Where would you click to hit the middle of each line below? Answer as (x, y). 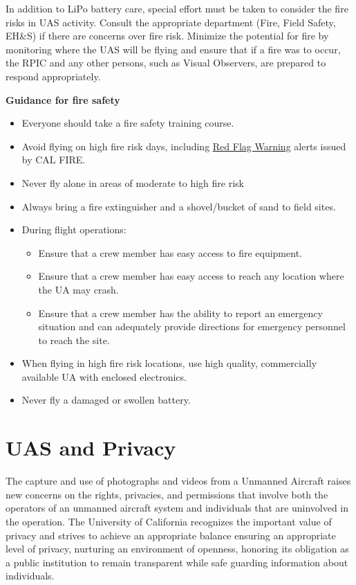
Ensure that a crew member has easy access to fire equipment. (170, 252)
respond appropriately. (53, 76)
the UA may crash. (78, 289)
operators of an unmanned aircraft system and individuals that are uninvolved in (177, 508)
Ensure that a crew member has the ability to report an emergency (180, 313)
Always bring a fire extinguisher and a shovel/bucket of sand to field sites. (179, 206)
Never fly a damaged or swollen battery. (106, 400)
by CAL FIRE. (54, 160)
